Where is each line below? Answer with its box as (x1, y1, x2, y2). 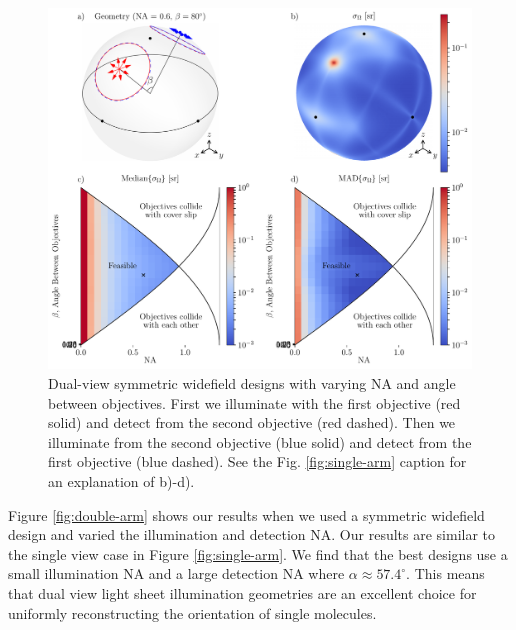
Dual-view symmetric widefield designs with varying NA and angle (48, 373, 456, 394)
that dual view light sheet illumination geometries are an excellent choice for (8, 583, 477, 603)
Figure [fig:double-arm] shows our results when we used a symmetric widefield (8, 504, 485, 525)
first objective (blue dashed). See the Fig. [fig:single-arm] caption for (48, 451, 467, 472)
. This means (406, 563, 485, 584)
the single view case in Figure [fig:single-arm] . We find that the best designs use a (8, 543, 508, 564)
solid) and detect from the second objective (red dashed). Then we (48, 412, 456, 433)
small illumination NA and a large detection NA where (8, 563, 345, 584)
